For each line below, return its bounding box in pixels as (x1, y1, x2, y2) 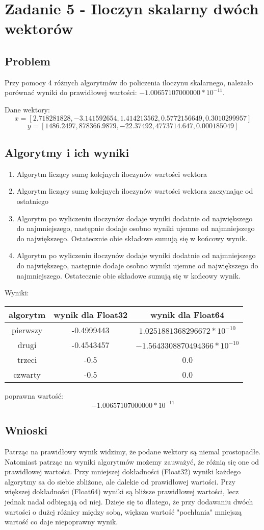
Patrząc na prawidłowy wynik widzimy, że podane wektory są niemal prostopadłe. (5, 446, 261, 456)
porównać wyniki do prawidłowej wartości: (5, 87, 137, 98)
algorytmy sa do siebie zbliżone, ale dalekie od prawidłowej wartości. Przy (5, 476, 235, 487)
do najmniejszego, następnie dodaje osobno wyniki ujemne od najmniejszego (16, 223, 255, 234)
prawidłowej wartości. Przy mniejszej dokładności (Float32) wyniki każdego (5, 466, 241, 477)
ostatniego (16, 195, 49, 206)
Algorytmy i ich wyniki (5, 144, 129, 160)
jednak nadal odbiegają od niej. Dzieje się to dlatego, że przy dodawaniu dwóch (5, 496, 253, 506)
